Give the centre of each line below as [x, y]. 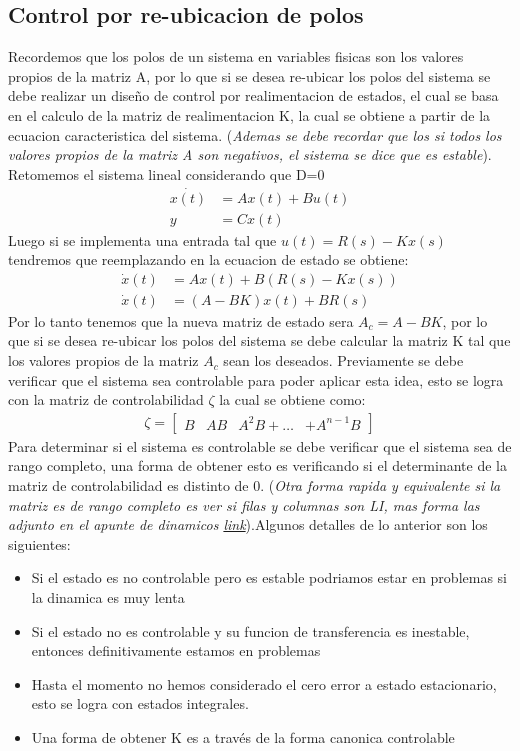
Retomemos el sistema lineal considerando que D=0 [166, 173]
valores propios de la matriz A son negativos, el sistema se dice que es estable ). [250, 154]
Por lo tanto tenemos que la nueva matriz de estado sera [181, 320]
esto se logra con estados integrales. [140, 703]
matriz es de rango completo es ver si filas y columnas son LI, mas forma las [244, 504]
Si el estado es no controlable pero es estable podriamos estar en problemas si [269, 577]
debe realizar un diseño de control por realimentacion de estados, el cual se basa [253, 95]
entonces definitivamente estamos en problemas [176, 650]
